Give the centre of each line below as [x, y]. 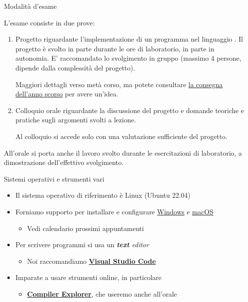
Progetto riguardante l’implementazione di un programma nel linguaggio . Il [129, 39]
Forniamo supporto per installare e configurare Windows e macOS [114, 211]
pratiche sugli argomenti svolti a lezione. [76, 120]
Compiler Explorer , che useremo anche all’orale [102, 293]
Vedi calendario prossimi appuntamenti [85, 228]
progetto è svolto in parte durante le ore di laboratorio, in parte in [115, 48]
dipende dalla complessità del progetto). [75, 67]
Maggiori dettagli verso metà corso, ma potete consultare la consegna [119, 84]
